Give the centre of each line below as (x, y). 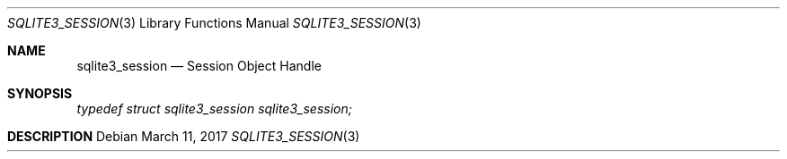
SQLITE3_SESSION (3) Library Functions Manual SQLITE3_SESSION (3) (214, 23)
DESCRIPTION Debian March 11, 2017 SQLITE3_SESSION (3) (184, 136)
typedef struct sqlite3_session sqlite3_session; (214, 109)
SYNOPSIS (40, 93)
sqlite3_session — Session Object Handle (199, 66)
